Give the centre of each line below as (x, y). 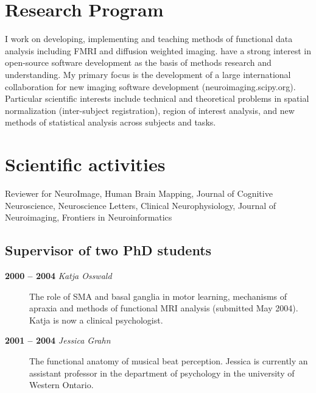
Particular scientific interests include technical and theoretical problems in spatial (157, 98)
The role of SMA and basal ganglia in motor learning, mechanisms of (158, 296)
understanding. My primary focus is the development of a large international (148, 74)
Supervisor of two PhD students (108, 250)
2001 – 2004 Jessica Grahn (58, 340)
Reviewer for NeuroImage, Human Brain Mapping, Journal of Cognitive (139, 193)
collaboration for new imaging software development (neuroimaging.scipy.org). (150, 86)
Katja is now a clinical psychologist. (96, 320)
